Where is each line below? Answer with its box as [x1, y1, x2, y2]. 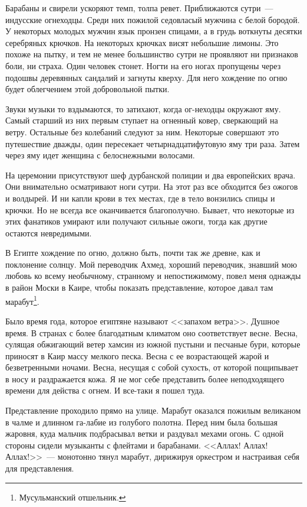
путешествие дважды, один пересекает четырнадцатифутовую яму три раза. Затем [5, 137, 300, 149]
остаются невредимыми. [5, 226, 92, 239]
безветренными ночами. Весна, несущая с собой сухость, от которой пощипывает [5, 361, 299, 373]
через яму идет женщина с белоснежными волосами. [5, 149, 195, 161]
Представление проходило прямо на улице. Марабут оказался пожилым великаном [5, 404, 301, 417]
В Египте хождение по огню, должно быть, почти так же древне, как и [5, 246, 260, 259]
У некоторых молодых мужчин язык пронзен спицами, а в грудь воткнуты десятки [5, 25, 302, 37]
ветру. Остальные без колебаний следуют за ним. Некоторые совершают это [5, 125, 279, 138]
